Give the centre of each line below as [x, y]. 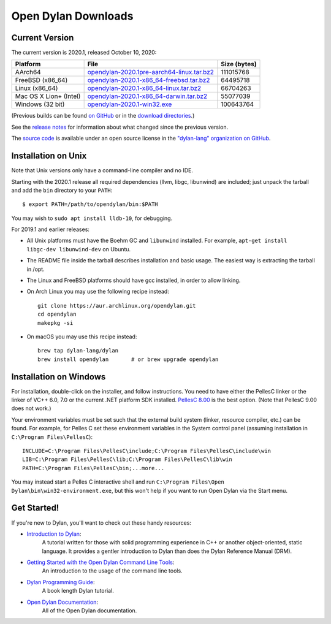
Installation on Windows [59, 377]
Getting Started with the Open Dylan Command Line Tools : [101, 562]
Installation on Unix [49, 156]
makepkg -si [55, 323]
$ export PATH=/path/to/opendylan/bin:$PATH [90, 204]
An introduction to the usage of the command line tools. [112, 571]
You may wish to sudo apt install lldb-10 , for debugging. [92, 218]
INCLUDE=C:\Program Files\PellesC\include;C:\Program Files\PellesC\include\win [147, 451]
